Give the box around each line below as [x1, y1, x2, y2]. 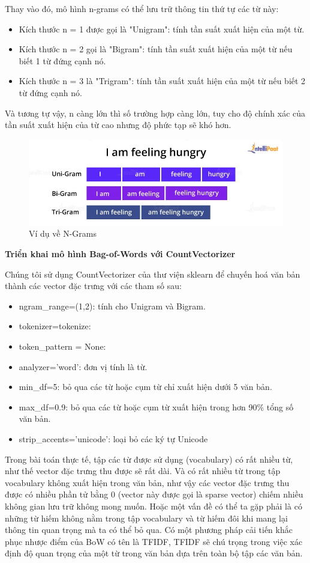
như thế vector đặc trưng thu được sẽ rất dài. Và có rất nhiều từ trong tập [5, 464, 281, 477]
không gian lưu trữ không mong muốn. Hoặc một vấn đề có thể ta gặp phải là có [5, 499, 302, 512]
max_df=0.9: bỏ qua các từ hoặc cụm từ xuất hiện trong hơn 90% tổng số [19, 400, 294, 413]
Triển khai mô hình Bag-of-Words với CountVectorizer [5, 248, 236, 260]
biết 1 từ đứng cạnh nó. [19, 54, 106, 67]
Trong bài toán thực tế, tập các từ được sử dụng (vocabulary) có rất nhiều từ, [5, 452, 293, 465]
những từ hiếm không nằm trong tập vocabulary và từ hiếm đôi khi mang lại [5, 511, 288, 524]
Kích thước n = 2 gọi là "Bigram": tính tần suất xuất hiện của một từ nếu [19, 43, 293, 55]
